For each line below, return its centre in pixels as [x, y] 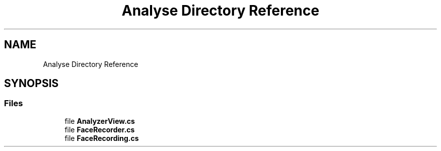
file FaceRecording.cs [102, 138]
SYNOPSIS [31, 84]
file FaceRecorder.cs [100, 129]
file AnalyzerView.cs [100, 121]
